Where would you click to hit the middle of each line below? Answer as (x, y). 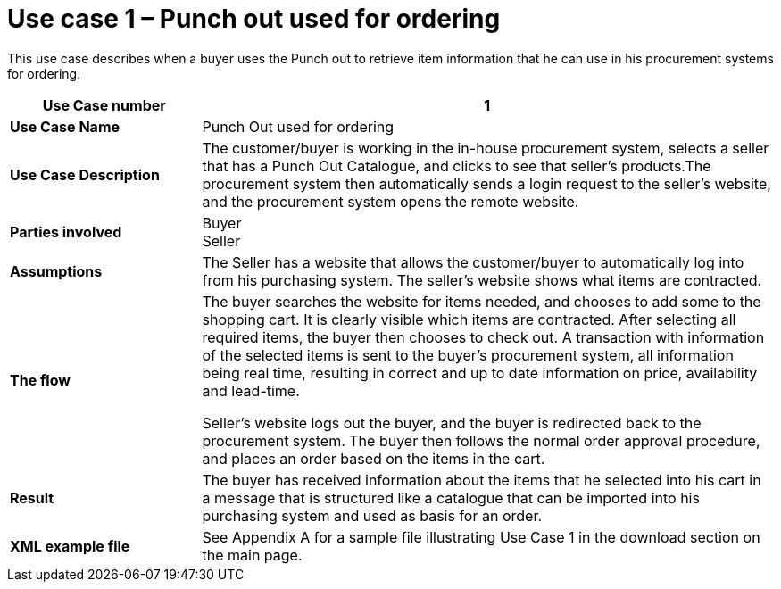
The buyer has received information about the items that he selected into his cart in (482, 480)
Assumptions (56, 271)
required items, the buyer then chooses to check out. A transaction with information (483, 337)
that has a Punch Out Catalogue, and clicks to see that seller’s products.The (457, 166)
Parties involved (66, 232)
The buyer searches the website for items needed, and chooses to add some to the (482, 301)
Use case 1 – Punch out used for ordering (254, 19)
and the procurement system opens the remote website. (390, 201)
